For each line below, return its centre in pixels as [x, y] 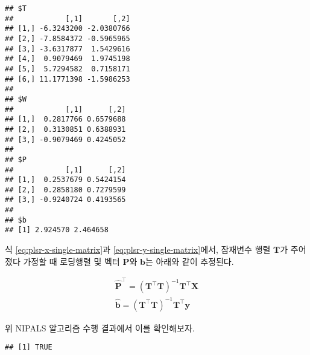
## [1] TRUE [29, 347]
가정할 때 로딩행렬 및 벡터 [71, 261]
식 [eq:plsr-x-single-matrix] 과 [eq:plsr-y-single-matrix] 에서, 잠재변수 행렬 [138, 249]
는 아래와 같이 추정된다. [189, 261]
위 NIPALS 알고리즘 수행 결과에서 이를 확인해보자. [100, 327]
